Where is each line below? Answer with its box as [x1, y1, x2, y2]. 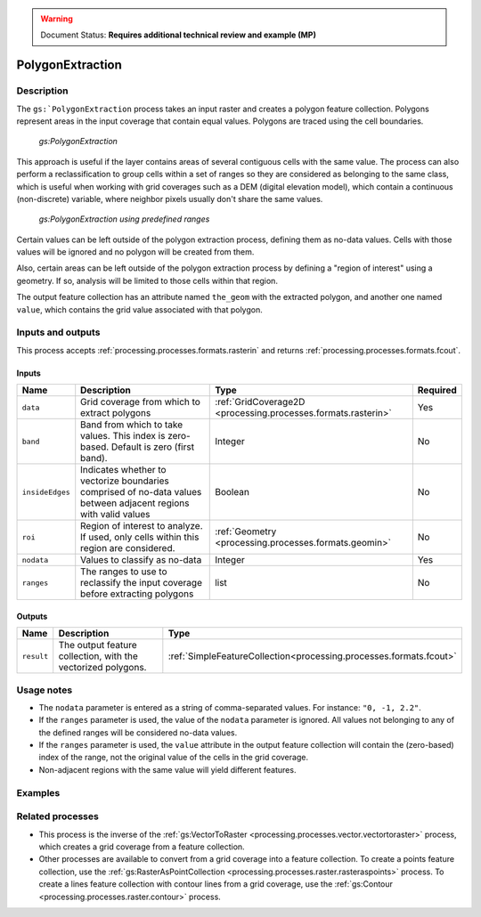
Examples [16, 786, 61, 799]
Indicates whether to [80, 464, 167, 476]
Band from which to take [80, 418, 183, 431]
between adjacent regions [80, 497, 190, 509]
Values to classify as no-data [80, 554, 202, 566]
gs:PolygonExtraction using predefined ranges [38, 214, 210, 224]
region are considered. [80, 542, 175, 555]
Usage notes [16, 684, 73, 696]
